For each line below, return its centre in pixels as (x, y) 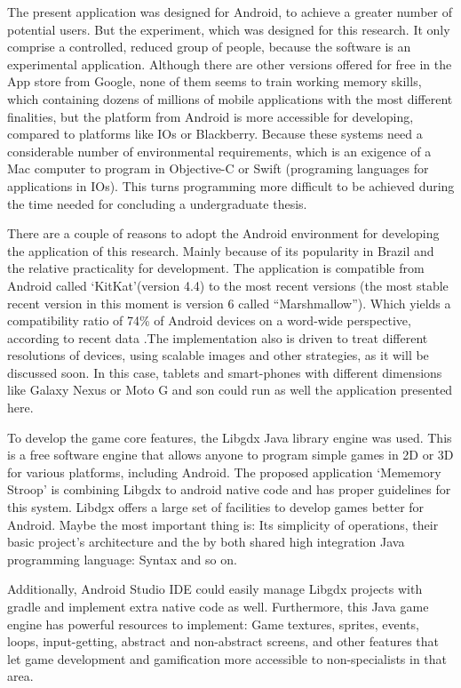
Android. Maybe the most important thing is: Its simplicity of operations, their (223, 524)
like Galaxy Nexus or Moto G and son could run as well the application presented (230, 390)
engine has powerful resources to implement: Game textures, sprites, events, (213, 624)
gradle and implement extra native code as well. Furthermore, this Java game (218, 606)
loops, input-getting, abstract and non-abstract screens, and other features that (223, 641)
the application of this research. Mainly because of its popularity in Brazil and (221, 250)
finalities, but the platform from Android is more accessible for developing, (211, 116)
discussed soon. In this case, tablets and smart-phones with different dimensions (225, 372)
